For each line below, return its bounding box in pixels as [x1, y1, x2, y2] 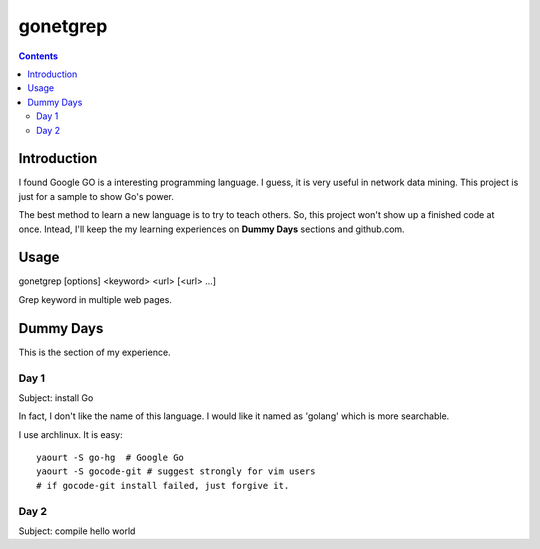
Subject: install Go [18, 391, 94, 404]
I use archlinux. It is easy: [18, 428, 124, 440]
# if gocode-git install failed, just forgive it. [36, 480, 290, 491]
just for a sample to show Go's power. [18, 190, 174, 202]
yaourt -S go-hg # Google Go [36, 452, 185, 464]
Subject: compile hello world [18, 525, 136, 537]
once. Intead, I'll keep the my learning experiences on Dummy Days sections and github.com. [18, 223, 405, 235]
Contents [18, 50, 59, 62]
